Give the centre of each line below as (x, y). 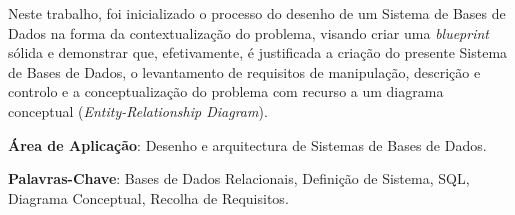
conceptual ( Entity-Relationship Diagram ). (138, 110)
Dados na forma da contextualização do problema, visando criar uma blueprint (248, 32)
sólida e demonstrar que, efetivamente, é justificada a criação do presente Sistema (258, 52)
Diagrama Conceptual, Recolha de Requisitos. (148, 197)
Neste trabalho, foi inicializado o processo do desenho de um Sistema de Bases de (257, 13)
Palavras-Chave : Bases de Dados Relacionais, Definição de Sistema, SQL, (239, 178)
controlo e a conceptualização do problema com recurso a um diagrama (226, 91)
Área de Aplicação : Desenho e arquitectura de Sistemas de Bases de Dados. (247, 144)
